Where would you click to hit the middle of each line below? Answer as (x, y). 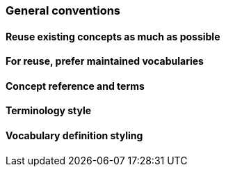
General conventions (63, 10)
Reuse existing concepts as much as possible (113, 36)
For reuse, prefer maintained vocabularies (105, 61)
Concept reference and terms (75, 86)
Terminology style (49, 111)
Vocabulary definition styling (74, 136)
